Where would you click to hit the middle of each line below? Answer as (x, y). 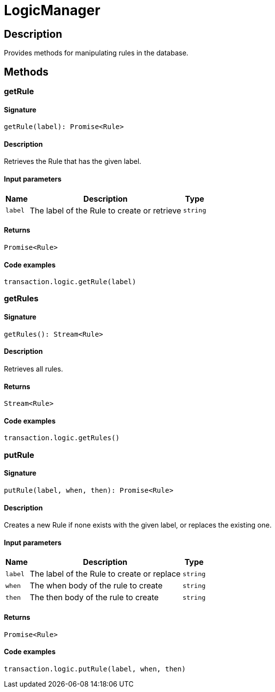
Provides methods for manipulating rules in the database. (96, 53)
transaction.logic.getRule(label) (70, 282)
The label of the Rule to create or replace (105, 574)
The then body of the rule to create (94, 598)
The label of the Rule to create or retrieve (105, 210)
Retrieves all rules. (34, 369)
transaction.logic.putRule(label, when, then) (95, 669)
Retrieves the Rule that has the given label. (73, 161)
